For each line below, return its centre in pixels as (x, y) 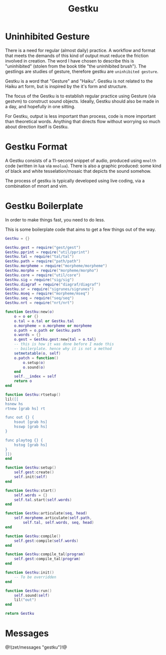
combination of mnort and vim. (36, 186)
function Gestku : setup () (31, 468)
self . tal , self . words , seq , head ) (58, 523)
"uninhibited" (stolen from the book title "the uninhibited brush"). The (76, 66)
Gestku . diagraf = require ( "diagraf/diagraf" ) (53, 284)
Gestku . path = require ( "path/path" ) (43, 261)
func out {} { (20, 418)
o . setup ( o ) (34, 363)
